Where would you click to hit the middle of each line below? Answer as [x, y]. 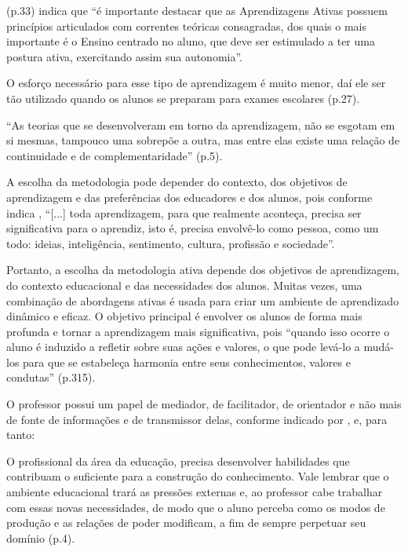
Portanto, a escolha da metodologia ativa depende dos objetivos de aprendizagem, [203, 270]
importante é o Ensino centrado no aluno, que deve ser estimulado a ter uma [191, 41]
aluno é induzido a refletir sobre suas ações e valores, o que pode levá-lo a [183, 347]
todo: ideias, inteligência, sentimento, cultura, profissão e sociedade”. [171, 243]
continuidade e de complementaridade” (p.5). [115, 155]
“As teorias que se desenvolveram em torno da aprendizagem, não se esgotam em [201, 124]
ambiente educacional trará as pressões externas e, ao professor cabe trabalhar [195, 492]
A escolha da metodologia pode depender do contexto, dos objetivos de [177, 182]
